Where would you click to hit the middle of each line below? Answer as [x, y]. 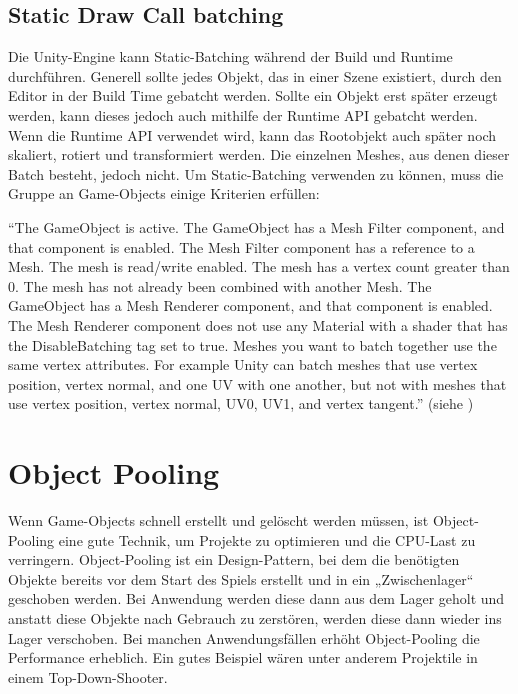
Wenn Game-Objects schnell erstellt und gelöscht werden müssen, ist [218, 520]
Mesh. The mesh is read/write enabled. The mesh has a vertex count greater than [259, 266]
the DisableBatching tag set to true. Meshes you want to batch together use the [252, 344]
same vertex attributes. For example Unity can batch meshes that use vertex [243, 364]
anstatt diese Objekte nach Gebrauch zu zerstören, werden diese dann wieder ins [255, 617]
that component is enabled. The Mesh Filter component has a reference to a [241, 246]
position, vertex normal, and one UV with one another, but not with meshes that [257, 383]
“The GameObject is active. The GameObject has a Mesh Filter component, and [256, 226]
